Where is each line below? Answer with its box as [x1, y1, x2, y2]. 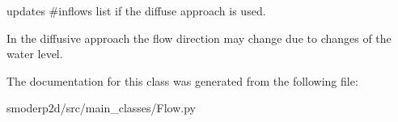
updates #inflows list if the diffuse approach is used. [6, 2, 266, 19]
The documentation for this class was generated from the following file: [6, 72, 358, 89]
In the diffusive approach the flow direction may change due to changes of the [6, 29, 392, 46]
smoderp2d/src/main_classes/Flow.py [6, 99, 196, 116]
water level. [6, 45, 63, 62]
